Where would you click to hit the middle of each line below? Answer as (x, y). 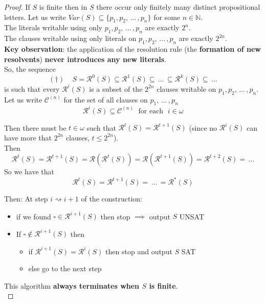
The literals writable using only (53, 27)
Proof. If (17, 7)
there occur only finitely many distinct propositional (178, 7)
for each (151, 111)
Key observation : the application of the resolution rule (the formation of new (132, 48)
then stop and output (139, 251)
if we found (34, 216)
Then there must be (35, 127)
